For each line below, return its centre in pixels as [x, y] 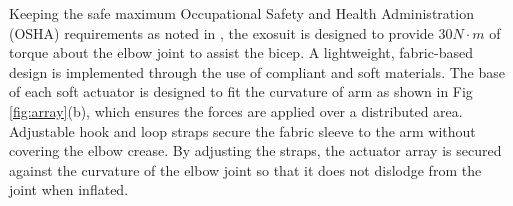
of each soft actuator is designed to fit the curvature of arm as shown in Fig [241, 91]
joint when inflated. [69, 189]
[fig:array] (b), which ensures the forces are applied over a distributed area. [236, 110]
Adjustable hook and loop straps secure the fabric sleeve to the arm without [242, 130]
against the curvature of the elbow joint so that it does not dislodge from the [245, 169]
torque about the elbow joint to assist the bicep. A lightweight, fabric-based [241, 52]
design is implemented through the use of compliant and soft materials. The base [257, 71]
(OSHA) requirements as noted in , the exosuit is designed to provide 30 [231, 32]
